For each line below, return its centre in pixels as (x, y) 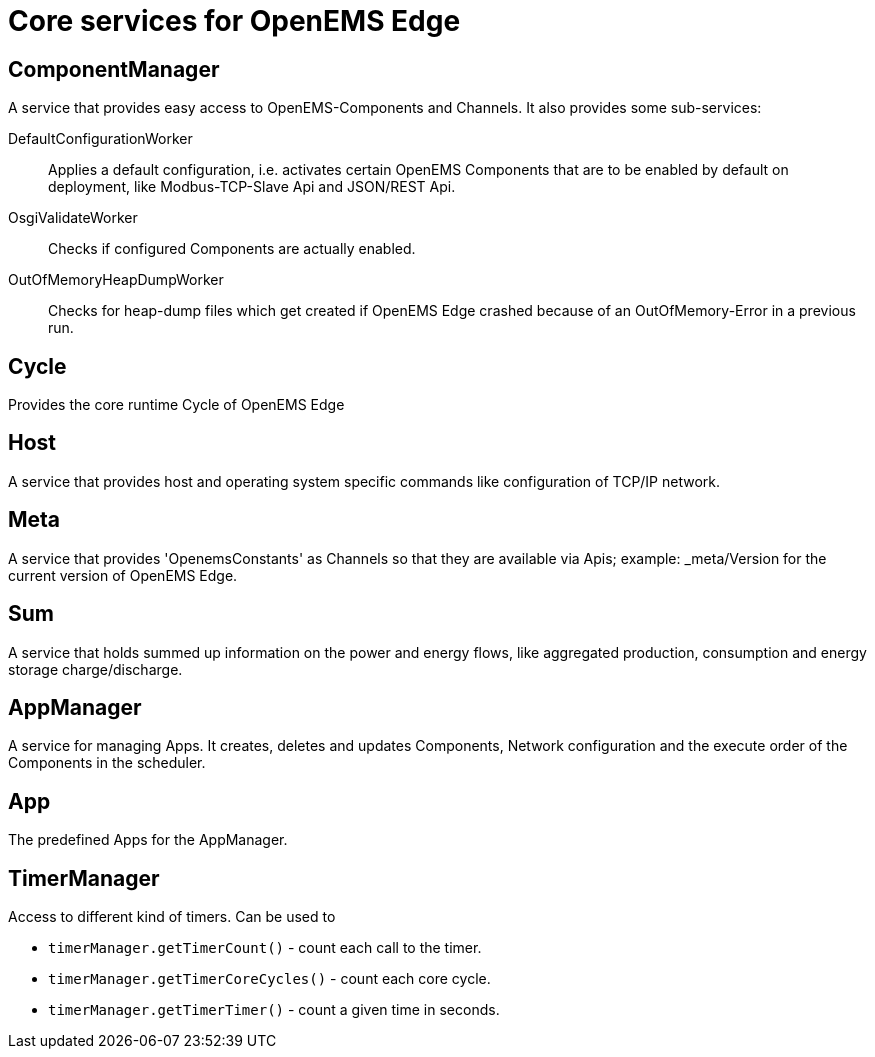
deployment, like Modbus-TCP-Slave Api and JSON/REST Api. (252, 187)
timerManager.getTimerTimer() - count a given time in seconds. (274, 1010)
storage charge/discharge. (95, 669)
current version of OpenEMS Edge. (123, 575)
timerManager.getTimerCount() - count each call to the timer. (265, 948)
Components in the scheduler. (107, 763)
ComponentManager (114, 69)
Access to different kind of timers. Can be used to (172, 917)
